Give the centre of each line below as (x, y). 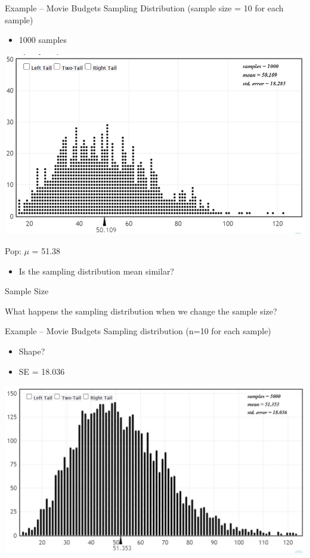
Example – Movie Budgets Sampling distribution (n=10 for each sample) (138, 331)
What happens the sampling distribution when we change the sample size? (141, 311)
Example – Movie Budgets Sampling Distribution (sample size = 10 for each (144, 8)
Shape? (32, 351)
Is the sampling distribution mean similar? (96, 271)
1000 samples (43, 40)
